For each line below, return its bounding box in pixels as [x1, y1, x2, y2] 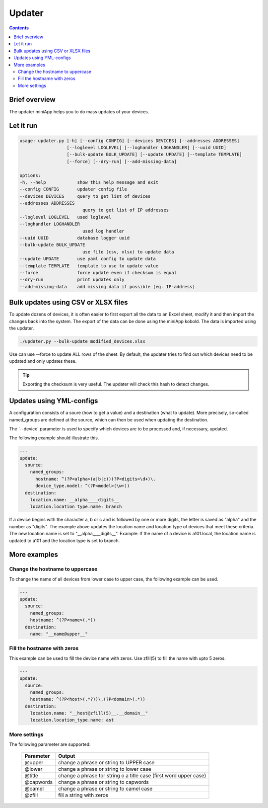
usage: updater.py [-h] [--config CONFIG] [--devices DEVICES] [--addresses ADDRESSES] [19, 138, 240, 144]
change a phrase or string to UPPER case [58, 759, 155, 766]
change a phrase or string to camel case [58, 785, 153, 792]
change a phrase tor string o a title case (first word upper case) [58, 772, 206, 779]
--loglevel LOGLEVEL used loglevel [19, 214, 112, 220]
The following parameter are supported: [9, 741, 91, 747]
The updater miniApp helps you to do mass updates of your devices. [9, 108, 149, 114]
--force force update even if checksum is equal [19, 270, 177, 275]
